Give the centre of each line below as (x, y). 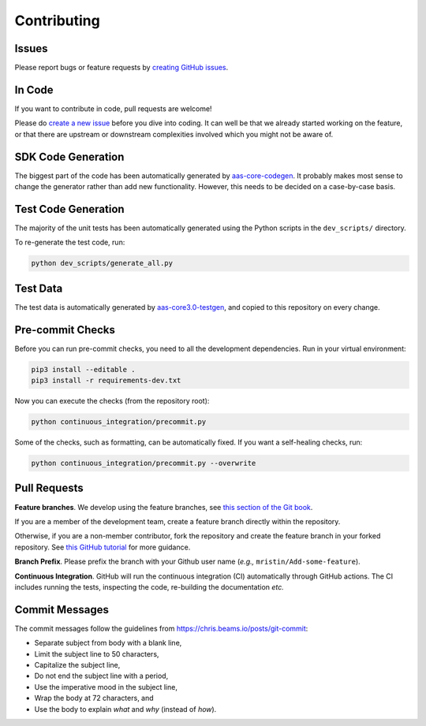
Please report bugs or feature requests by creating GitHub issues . (121, 68)
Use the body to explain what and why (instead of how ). (125, 709)
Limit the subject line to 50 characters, (97, 653)
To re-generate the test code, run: (70, 242)
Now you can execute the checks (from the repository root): (112, 401)
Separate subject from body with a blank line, (108, 643)
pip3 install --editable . (83, 369)
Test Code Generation (70, 209)
